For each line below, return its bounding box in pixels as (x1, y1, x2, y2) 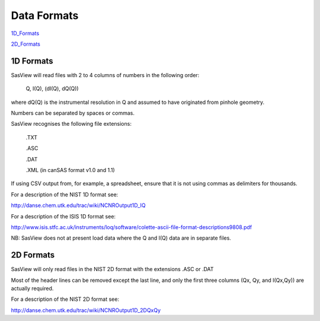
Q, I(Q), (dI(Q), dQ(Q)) (25, 85, 79, 92)
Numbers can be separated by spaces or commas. (11, 110, 135, 117)
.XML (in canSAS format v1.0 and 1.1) (25, 166, 115, 173)
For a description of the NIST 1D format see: (11, 190, 119, 198)
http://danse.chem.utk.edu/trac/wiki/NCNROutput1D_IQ (11, 202, 146, 209)
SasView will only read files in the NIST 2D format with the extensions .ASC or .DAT (11, 266, 214, 273)
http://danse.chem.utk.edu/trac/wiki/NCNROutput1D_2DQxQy (11, 306, 161, 314)
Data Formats (11, 9, 79, 22)
